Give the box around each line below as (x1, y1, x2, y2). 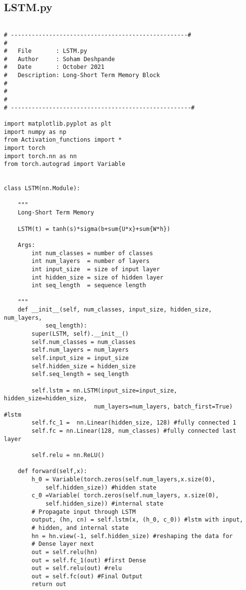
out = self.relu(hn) (31, 548, 98, 556)
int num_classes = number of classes (31, 249, 153, 257)
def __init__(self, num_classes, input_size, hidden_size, (17, 306, 212, 313)
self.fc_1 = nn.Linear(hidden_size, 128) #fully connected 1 (31, 419, 236, 426)
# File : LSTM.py (4, 48, 87, 55)
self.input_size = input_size (31, 355, 129, 362)
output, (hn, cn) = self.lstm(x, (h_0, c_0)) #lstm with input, (31, 516, 243, 524)
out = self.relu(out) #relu (31, 565, 122, 572)
